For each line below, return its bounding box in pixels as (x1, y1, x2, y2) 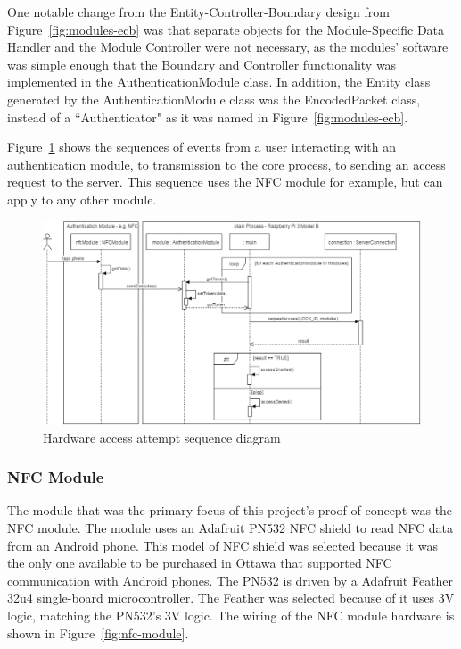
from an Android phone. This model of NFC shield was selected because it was (7, 536, 438, 554)
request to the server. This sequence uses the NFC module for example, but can (7, 172, 443, 191)
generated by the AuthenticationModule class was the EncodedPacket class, (7, 89, 421, 108)
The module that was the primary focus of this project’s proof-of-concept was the (7, 501, 453, 520)
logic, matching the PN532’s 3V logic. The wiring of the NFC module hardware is (7, 605, 455, 624)
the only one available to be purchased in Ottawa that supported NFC (7, 553, 392, 572)
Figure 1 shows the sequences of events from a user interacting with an (7, 137, 396, 156)
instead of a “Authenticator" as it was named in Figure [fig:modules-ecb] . (7, 107, 408, 126)
